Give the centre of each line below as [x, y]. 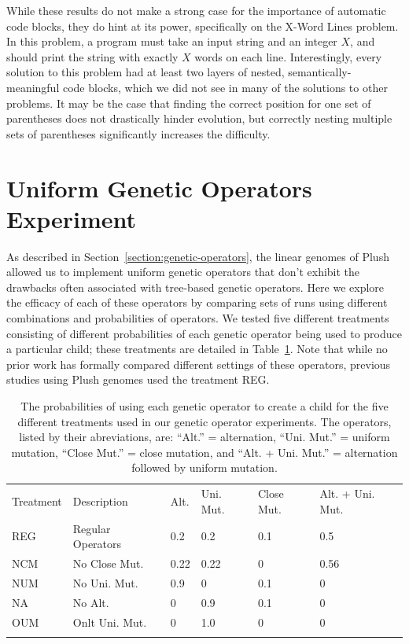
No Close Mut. [108, 563]
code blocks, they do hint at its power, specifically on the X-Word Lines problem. [203, 26]
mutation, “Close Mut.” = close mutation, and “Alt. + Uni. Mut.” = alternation [204, 452]
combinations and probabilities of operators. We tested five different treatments [198, 318]
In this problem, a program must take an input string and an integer [172, 41]
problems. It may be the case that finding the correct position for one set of [189, 103]
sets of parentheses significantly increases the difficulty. [138, 133]
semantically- [320, 72]
